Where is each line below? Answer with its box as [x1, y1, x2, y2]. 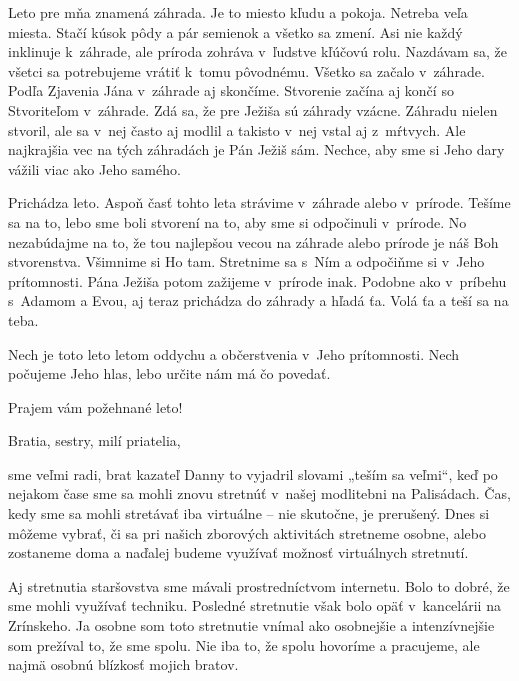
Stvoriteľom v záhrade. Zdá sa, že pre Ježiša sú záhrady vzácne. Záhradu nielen [8, 99, 498, 120]
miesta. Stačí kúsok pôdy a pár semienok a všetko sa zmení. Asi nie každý [8, 21, 463, 42]
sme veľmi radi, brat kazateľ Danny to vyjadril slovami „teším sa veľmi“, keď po [8, 463, 498, 484]
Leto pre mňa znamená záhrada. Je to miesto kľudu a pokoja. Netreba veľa [8, 2, 468, 22]
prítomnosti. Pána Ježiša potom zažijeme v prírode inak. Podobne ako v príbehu [8, 270, 507, 291]
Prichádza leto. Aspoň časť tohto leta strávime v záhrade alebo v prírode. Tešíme [8, 192, 511, 213]
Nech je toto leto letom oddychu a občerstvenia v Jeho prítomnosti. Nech [8, 343, 460, 364]
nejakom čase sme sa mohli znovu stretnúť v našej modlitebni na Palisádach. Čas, [8, 483, 511, 504]
